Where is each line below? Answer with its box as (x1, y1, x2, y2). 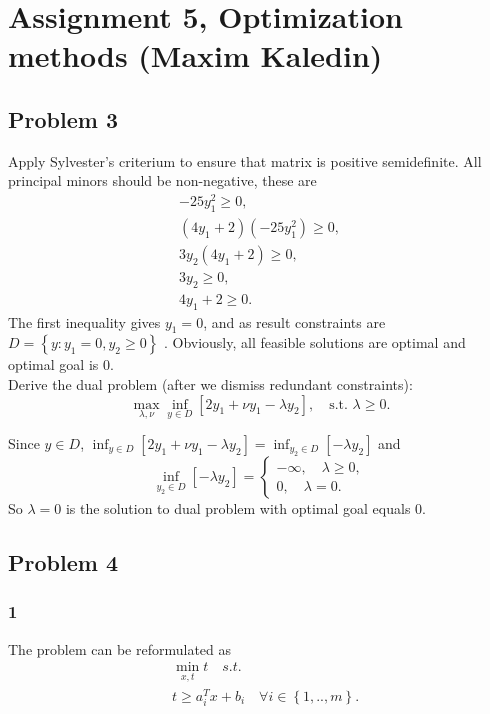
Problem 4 (8, 547, 118, 578)
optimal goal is (8, 354, 99, 375)
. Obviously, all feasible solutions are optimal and (163, 332, 466, 353)
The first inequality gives (8, 311, 161, 332)
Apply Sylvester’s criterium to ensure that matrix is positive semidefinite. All (8, 150, 482, 171)
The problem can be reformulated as (8, 638, 232, 659)
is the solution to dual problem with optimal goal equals (65, 498, 411, 519)
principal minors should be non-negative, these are (8, 170, 317, 191)
